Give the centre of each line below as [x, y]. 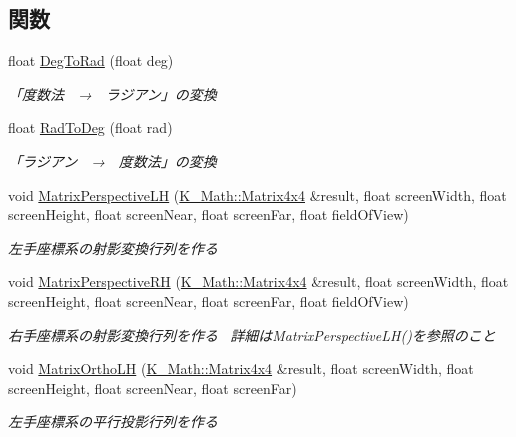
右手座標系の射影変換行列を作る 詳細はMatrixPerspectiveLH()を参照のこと [252, 334]
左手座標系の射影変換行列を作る [113, 247]
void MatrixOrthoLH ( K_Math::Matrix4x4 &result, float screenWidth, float [241, 368]
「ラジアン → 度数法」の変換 [112, 160]
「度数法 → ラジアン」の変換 [112, 93]
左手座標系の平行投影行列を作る [113, 421]
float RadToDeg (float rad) [90, 127]
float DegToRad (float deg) [91, 60]
